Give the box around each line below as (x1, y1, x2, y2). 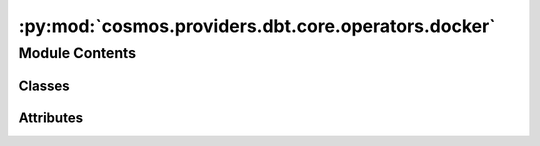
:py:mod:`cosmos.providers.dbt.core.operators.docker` (18, 15, 496, 37)
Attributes (18, 109, 84, 126)
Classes (18, 77, 70, 94)
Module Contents (18, 44, 137, 62)
